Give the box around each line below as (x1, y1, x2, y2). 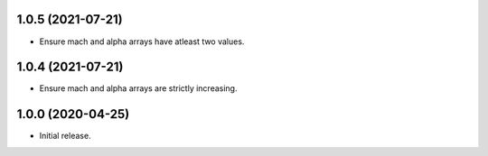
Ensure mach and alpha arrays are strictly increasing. (39, 83, 238, 94)
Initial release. (39, 131, 91, 142)
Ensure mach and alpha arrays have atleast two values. (39, 36, 245, 47)
